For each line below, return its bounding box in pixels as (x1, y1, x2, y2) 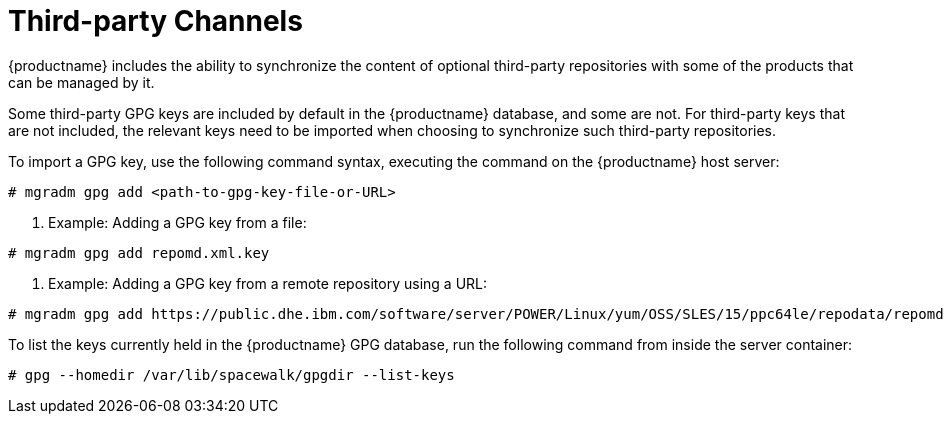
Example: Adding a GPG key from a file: (48, 213, 307, 231)
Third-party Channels (8, 4, 303, 38)
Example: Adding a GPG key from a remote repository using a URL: (48, 274, 488, 292)
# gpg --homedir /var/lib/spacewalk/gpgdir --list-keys (8, 366, 455, 383)
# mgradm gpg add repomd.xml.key (8, 244, 270, 261)
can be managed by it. (8, 73, 155, 91)
